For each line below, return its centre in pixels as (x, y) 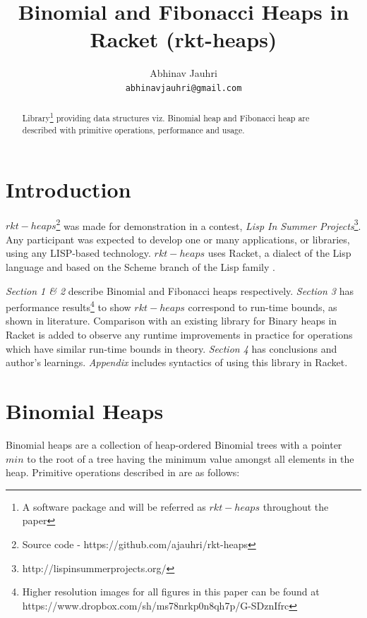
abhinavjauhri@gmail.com (183, 88)
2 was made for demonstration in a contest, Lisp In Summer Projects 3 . (209, 224)
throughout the (296, 506)
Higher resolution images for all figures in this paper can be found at (171, 592)
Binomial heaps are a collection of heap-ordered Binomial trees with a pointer (174, 444)
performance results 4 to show (68, 306)
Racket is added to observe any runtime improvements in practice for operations (179, 335)
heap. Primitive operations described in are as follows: (123, 472)
